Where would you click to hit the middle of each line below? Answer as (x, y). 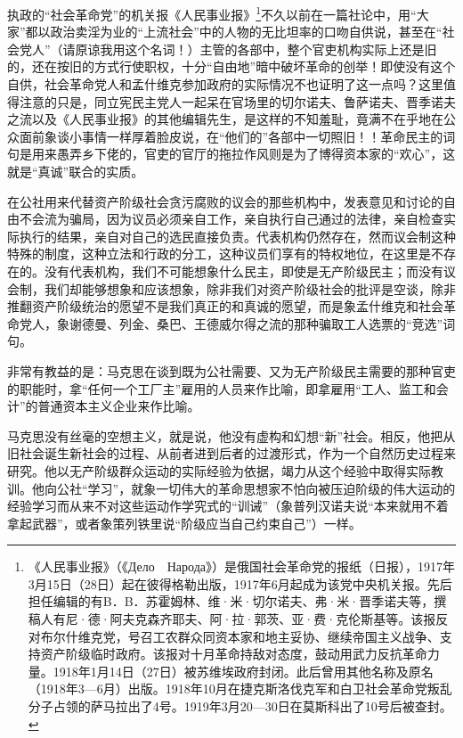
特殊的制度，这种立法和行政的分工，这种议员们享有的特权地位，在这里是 (219, 254)
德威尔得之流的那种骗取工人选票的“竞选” (325, 323)
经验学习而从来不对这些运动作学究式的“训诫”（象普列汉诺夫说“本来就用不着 (228, 506)
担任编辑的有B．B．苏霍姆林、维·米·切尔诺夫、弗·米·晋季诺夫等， (231, 601)
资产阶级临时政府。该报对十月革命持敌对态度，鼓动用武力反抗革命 (234, 654)
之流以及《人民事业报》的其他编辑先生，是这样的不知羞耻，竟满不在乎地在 (225, 119)
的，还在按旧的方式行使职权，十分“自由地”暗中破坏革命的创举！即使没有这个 (231, 66)
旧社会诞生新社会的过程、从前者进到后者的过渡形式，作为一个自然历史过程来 (231, 453)
